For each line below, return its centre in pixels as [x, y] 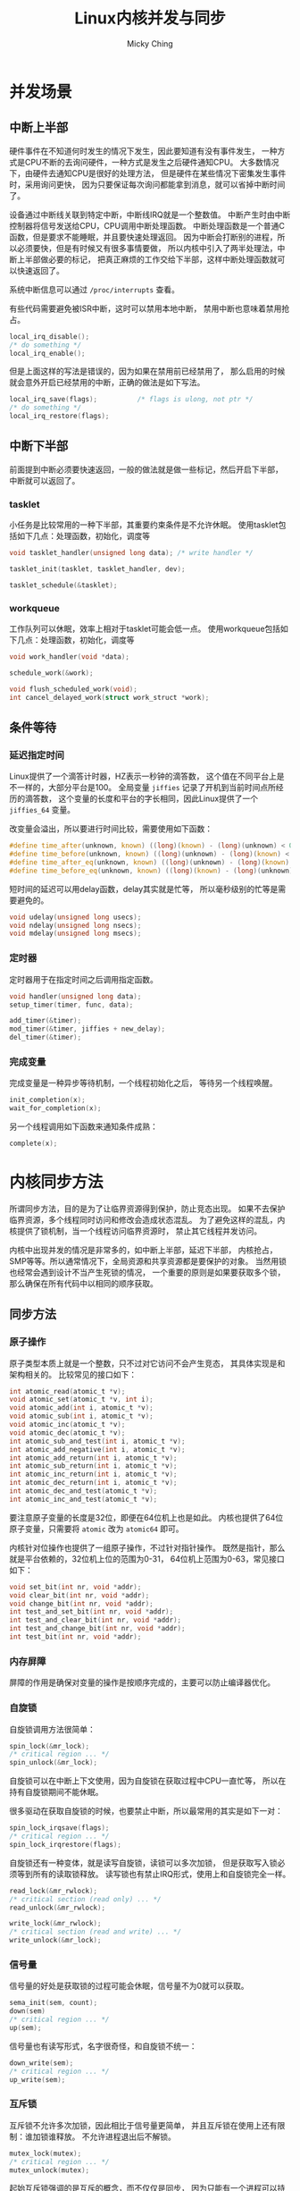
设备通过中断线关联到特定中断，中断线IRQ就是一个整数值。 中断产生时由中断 [150, 215]
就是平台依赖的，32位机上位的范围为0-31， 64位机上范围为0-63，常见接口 [147, 1559]
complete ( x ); [33, 1144]
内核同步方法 [57, 1182]
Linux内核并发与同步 [150, 18]
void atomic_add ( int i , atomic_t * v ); [81, 1408]
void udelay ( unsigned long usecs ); [75, 917]
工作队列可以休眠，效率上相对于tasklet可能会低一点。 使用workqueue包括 [145, 629]
